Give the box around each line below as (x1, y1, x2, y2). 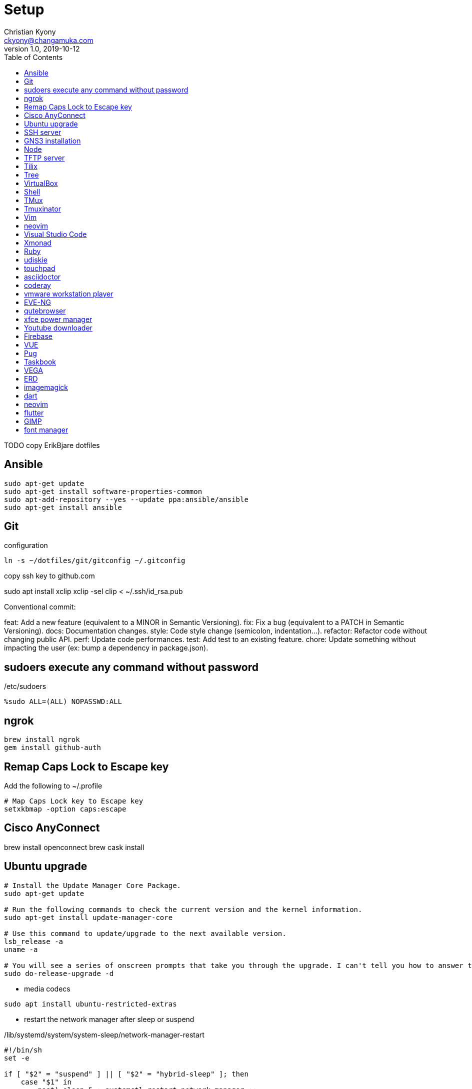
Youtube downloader (24, 323, 92, 332)
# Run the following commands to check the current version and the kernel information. (4, 905, 362, 913)
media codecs (24, 984, 70, 993)
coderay (24, 280, 51, 289)
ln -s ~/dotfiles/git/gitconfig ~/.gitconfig (4, 556, 185, 565)
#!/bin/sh (4, 1045, 42, 1054)
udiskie (24, 255, 47, 264)
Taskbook (24, 357, 56, 366)
